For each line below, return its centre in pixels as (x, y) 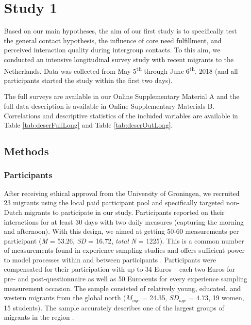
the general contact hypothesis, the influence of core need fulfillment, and (113, 40)
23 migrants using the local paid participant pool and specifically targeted (114, 203)
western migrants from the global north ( (65, 298)
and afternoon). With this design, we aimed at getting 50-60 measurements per (122, 231)
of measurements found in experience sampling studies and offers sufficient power (125, 250)
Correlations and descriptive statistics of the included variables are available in (121, 115)
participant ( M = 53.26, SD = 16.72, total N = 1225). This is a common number (124, 240)
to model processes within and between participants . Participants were (110, 259)
